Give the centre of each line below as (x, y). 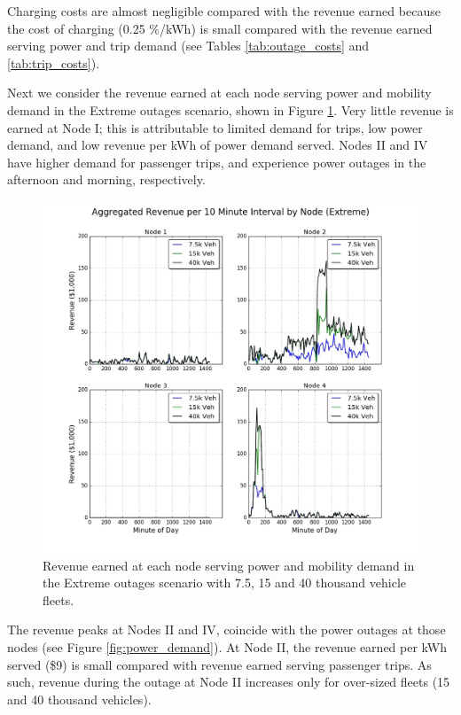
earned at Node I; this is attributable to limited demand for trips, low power (215, 127)
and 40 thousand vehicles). (79, 699)
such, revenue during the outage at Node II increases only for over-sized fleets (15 (229, 682)
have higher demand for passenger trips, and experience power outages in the (217, 162)
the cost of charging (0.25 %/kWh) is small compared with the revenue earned (220, 28)
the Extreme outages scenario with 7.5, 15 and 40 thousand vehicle (224, 583)
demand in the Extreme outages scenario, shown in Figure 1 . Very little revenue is (230, 109)
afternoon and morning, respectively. (106, 179)
